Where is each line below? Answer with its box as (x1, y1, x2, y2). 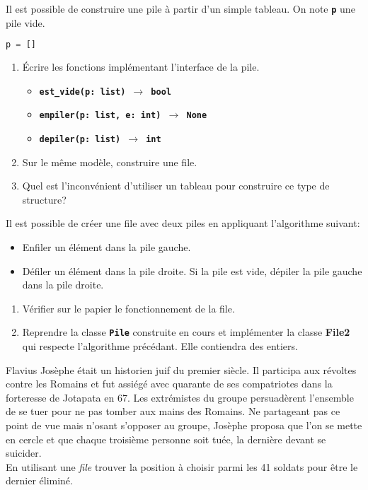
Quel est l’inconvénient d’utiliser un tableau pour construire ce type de (22, 178, 330, 193)
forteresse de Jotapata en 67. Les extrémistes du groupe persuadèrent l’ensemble (6, 390, 354, 404)
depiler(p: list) (39, 134, 121, 145)
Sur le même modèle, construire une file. (22, 154, 197, 169)
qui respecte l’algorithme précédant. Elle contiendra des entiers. (22, 339, 298, 354)
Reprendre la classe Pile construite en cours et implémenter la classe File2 (22, 325, 350, 339)
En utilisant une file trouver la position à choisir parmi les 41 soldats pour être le (6, 459, 358, 474)
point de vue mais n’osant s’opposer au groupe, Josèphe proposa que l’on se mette (6, 418, 362, 433)
